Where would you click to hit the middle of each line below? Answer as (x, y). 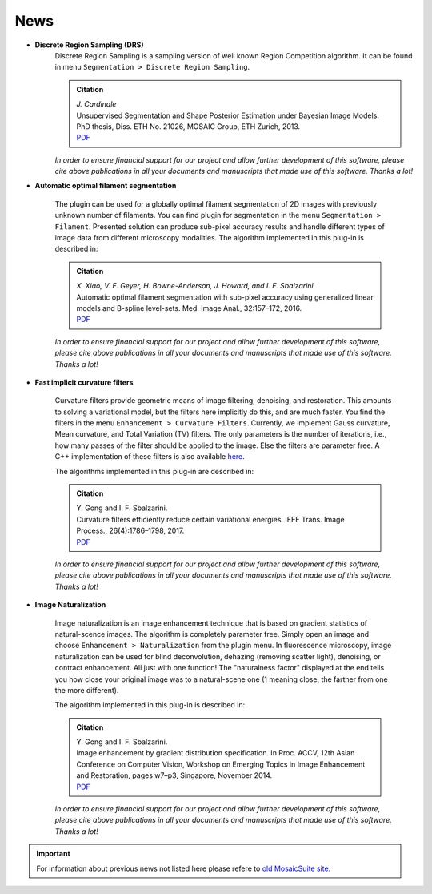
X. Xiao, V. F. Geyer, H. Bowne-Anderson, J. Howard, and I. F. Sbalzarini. (196, 286)
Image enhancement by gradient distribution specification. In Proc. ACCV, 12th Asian (216, 753)
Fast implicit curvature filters (84, 382)
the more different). (87, 690)
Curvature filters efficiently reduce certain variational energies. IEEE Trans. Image (210, 519)
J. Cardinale (96, 104)
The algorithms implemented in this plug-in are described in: (154, 471)
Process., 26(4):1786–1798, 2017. (130, 531)
